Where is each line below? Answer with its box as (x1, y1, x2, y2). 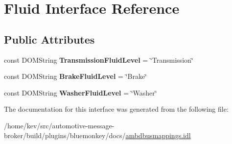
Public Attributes (4, 31, 95, 47)
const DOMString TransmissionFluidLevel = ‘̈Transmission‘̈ (4, 54, 193, 65)
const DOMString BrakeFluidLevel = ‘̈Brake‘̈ (4, 71, 147, 81)
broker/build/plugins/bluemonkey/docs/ (4, 130, 126, 140)
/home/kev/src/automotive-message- (4, 120, 115, 130)
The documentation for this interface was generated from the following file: (4, 104, 229, 114)
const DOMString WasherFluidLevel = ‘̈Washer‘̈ (4, 87, 157, 97)
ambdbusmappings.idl (125, 130, 191, 140)
